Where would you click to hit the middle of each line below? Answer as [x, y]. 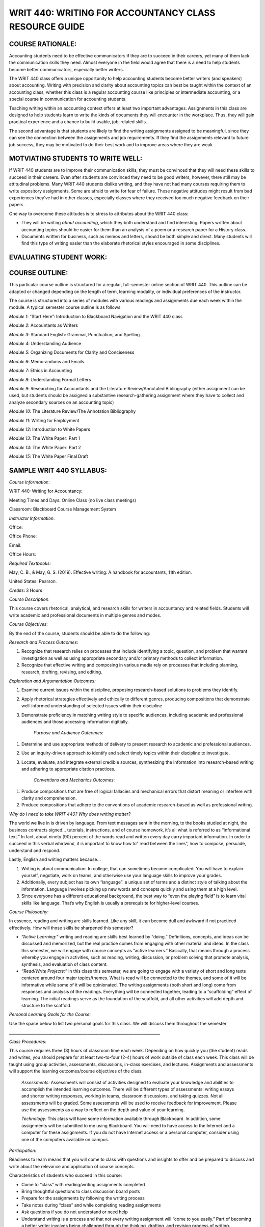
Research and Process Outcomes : [44, 642]
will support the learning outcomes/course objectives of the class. [76, 1071]
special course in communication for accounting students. [68, 99]
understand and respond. [35, 850]
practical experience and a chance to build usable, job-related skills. [78, 122]
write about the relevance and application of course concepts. [72, 1166]
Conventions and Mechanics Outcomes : [74, 780]
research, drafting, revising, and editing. [62, 672]
